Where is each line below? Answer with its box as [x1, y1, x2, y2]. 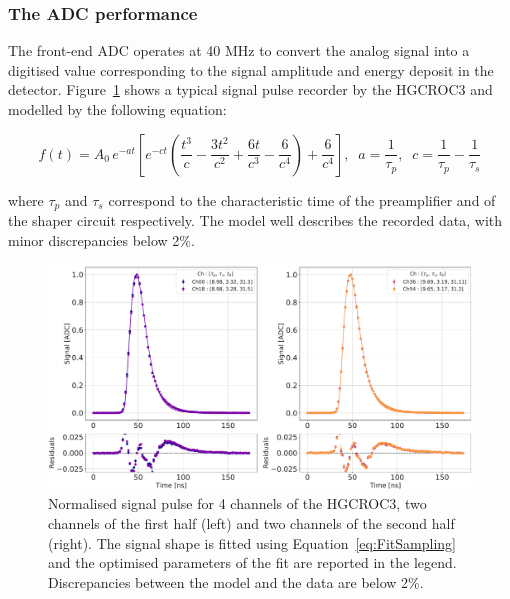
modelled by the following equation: [8, 99, 227, 119]
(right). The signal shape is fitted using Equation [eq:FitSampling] [48, 532, 456, 553]
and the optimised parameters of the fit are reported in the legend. [48, 552, 457, 573]
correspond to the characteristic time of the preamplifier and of [108, 189, 496, 210]
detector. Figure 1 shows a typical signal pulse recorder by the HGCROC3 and [8, 79, 493, 100]
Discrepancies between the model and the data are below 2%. [48, 571, 424, 592]
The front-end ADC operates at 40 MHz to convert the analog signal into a [8, 40, 470, 61]
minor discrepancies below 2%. [8, 229, 195, 250]
